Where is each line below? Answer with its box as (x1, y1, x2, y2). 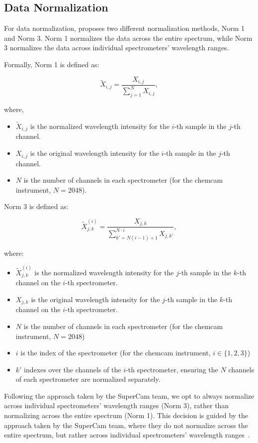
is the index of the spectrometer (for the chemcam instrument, (20, 347, 211, 358)
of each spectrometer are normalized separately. (15, 374, 161, 384)
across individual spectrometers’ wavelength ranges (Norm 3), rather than (4, 400, 229, 411)
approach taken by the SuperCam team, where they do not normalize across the (4, 420, 248, 430)
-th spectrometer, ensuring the (126, 364, 218, 374)
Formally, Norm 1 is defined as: (4, 59, 99, 69)
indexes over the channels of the (24, 364, 121, 374)
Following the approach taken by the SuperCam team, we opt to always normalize (4, 390, 255, 401)
